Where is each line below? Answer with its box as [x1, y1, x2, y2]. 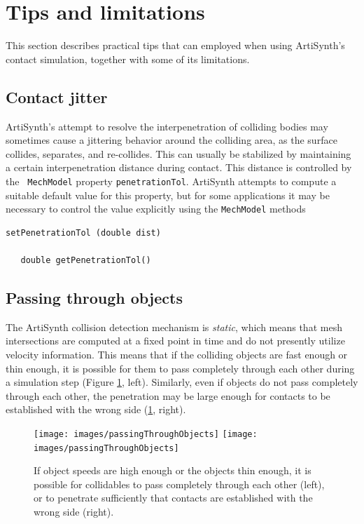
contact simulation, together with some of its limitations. [6, 51, 250, 66]
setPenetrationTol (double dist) [6, 227, 161, 238]
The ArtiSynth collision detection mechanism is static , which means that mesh [6, 319, 342, 334]
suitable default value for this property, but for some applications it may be [6, 187, 330, 202]
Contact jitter [6, 86, 108, 107]
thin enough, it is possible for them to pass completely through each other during [6, 361, 355, 375]
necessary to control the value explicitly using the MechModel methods [6, 201, 306, 216]
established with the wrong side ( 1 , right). [6, 402, 186, 417]
